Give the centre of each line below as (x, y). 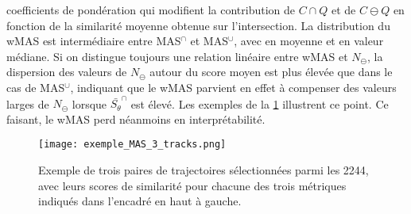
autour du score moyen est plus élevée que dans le (271, 72)
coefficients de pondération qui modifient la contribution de (151, 10)
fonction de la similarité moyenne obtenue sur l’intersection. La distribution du (198, 25)
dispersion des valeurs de (67, 72)
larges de (28, 103)
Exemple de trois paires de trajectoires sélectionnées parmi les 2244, (204, 170)
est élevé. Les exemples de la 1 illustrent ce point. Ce (260, 103)
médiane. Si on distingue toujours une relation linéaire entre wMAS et (177, 56)
